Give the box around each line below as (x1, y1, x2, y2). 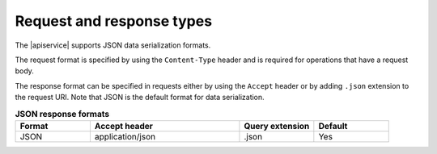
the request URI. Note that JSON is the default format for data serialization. (15, 93, 265, 102)
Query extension (244, 120, 310, 131)
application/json (94, 131, 156, 142)
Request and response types (15, 12, 213, 30)
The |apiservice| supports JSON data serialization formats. (15, 40, 211, 50)
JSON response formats (15, 108, 109, 119)
